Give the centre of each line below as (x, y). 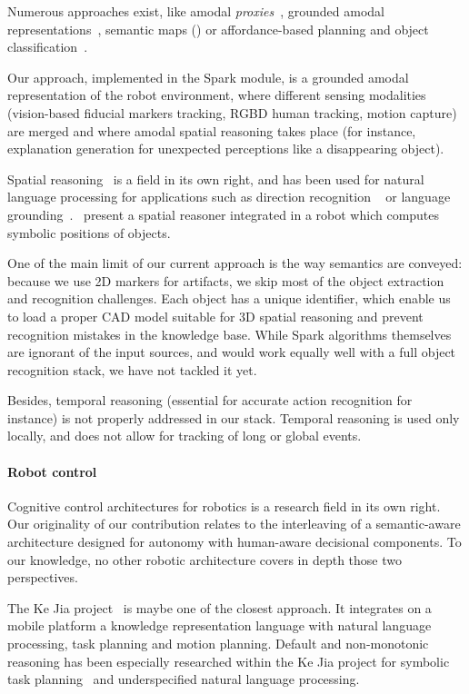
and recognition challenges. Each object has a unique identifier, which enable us (229, 298)
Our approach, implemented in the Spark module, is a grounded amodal (208, 77)
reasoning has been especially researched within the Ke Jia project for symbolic (229, 661)
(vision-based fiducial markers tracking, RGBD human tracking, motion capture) (232, 112)
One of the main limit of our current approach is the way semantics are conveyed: (235, 263)
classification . (48, 47)
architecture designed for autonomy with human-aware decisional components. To (234, 542)
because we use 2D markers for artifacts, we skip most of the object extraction (226, 280)
